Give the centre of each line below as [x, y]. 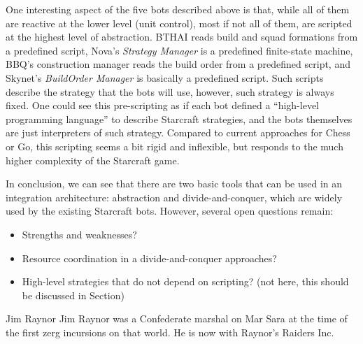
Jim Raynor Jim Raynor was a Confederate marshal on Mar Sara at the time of [177, 318]
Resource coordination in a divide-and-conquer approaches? [149, 258]
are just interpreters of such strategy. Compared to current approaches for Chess [178, 132]
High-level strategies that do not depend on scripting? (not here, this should [185, 281]
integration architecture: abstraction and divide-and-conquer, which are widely [174, 197]
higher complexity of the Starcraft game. [93, 160]
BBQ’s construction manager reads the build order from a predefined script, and [178, 64]
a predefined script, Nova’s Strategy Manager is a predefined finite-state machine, [179, 50]
